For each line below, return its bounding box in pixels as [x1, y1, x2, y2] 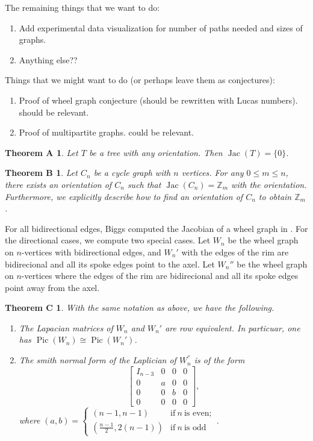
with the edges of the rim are [181, 245, 289, 258]
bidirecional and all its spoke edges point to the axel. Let [5, 257, 215, 270]
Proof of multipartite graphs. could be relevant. [19, 126, 194, 139]
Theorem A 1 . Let [5, 146, 78, 158]
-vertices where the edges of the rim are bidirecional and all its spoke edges [21, 269, 299, 282]
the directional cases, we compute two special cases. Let [5, 234, 211, 246]
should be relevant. [19, 105, 89, 118]
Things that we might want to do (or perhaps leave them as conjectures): [5, 73, 275, 86]
